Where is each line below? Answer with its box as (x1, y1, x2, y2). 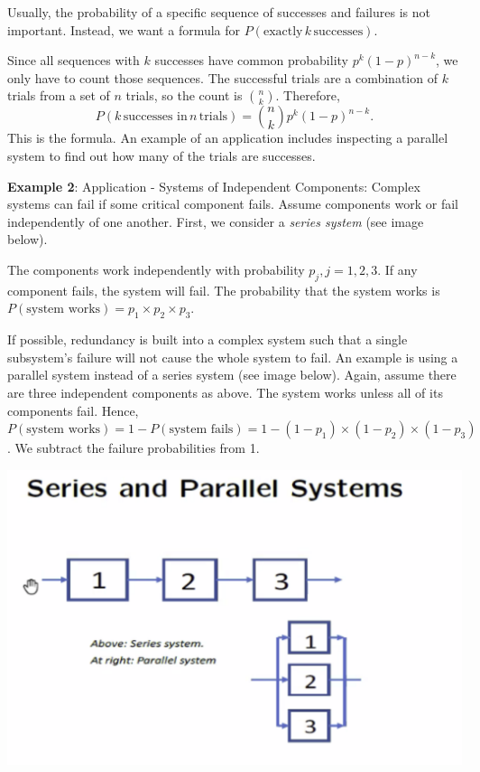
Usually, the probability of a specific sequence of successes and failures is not (7, 3, 430, 21)
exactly (263, 24, 303, 38)
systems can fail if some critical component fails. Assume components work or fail (7, 194, 459, 213)
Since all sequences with (7, 51, 140, 70)
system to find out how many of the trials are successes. (7, 146, 316, 165)
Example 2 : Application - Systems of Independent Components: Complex (7, 176, 420, 195)
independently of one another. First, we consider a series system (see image (7, 212, 424, 231)
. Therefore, (275, 86, 340, 105)
